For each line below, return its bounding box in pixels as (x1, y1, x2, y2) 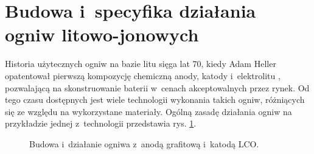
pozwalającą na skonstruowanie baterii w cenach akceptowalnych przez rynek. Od (5, 81, 310, 94)
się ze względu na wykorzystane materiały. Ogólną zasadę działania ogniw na (5, 105, 292, 117)
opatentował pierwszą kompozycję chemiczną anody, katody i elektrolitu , (5, 69, 281, 82)
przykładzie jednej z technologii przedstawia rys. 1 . (5, 117, 197, 130)
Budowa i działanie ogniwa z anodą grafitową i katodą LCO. (29, 137, 259, 150)
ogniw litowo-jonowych (5, 22, 199, 47)
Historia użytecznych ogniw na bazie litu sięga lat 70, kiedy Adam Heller (5, 57, 276, 70)
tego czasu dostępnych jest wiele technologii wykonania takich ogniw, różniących (5, 93, 305, 106)
